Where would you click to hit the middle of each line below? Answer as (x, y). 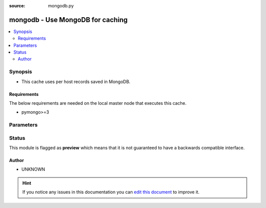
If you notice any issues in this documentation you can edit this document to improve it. (111, 192)
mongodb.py (61, 6)
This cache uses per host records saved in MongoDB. (76, 82)
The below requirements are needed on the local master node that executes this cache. (98, 103)
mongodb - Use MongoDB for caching (68, 20)
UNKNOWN (33, 169)
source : (17, 6)
